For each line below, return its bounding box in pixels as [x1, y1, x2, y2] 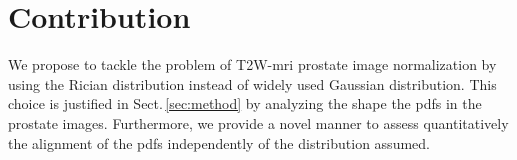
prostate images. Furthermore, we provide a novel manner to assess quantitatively [8, 112, 509, 133]
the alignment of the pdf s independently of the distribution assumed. [8, 132, 430, 153]
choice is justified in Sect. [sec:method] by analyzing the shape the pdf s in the [8, 93, 482, 114]
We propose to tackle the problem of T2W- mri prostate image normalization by [8, 54, 497, 75]
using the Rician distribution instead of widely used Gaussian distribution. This [8, 73, 497, 94]
